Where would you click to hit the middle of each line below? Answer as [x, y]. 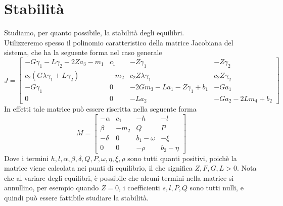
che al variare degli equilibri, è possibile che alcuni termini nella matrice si [119, 177]
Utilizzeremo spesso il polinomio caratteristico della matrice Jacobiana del [119, 42]
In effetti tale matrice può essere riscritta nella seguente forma [100, 109]
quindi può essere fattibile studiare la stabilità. [76, 197]
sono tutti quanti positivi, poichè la [182, 158]
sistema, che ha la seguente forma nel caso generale [83, 52]
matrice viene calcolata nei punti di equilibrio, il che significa [98, 168]
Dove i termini [27, 158]
